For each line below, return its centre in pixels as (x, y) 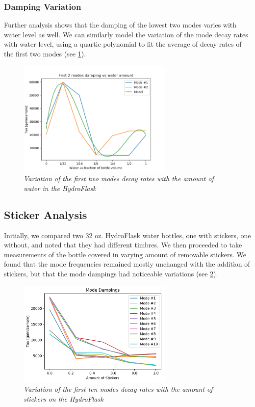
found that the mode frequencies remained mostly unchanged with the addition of (127, 264)
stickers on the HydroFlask (64, 399)
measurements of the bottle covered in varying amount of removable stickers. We (125, 254)
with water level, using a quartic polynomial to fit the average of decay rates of (123, 44)
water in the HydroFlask (60, 188)
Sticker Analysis (46, 214)
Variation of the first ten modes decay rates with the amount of (118, 389)
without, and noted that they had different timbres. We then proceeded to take (123, 245)
